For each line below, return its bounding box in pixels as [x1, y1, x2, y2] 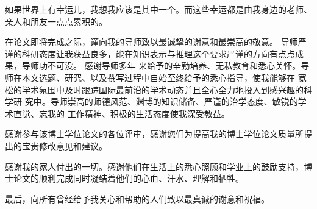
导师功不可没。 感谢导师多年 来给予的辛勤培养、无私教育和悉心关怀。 [21, 59, 301, 72]
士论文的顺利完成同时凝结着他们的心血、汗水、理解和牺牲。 [5, 172, 244, 185]
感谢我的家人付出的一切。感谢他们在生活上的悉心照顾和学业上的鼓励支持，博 [5, 160, 312, 172]
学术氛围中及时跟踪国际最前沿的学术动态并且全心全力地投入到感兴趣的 [21, 83, 304, 96]
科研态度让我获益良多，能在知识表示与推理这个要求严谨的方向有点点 [21, 47, 295, 60]
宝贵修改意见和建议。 [21, 139, 107, 152]
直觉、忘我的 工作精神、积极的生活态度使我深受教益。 [13, 107, 230, 119]
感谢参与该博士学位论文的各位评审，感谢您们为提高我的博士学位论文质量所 [5, 127, 304, 140]
